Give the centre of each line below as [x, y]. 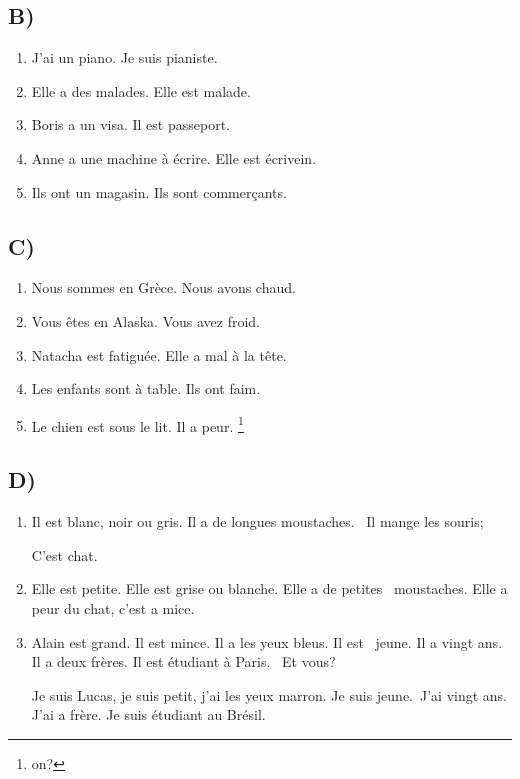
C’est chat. [64, 554]
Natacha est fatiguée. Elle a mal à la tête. [159, 354]
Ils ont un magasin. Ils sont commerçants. [159, 191]
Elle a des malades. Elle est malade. [141, 90]
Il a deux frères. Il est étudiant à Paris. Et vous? [183, 661]
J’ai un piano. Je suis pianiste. [124, 57]
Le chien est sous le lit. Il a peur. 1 [137, 424]
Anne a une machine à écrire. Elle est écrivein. [174, 157]
